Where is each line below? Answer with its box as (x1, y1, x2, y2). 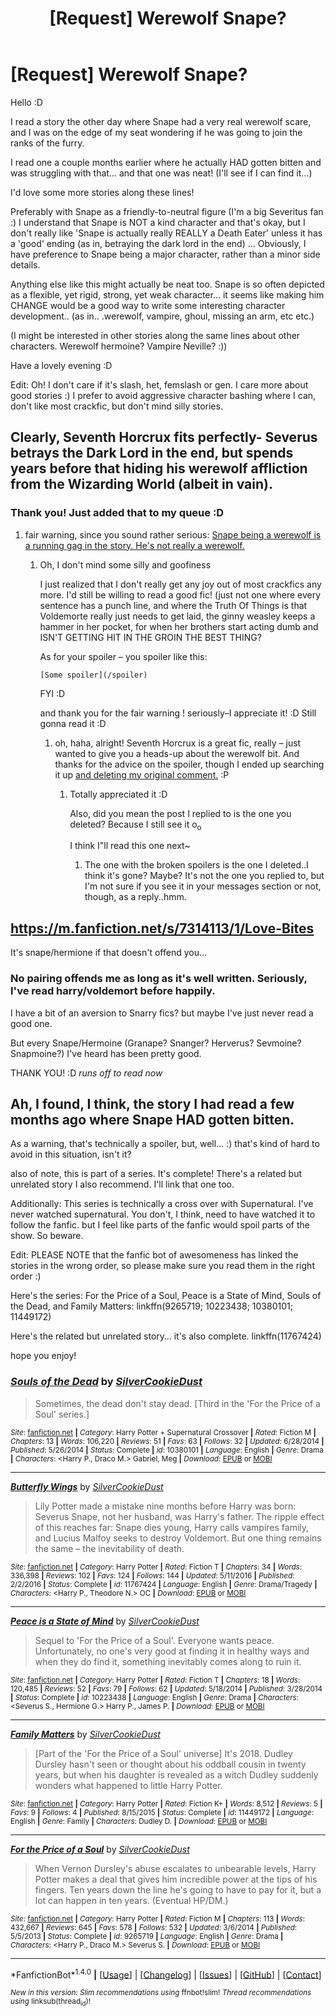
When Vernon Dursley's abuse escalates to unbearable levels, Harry (34, 1862, 317, 1874)
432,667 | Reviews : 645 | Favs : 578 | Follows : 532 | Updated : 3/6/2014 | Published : (10, 1922, 298, 1932)
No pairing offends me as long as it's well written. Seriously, (10, 972, 308, 986)
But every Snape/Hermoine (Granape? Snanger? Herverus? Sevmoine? (10, 1037, 302, 1049)
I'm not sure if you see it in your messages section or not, (84, 880, 322, 892)
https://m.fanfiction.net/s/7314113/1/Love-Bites (10, 920, 315, 937)
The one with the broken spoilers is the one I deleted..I (84, 859, 309, 871)
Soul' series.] (34, 1408, 90, 1420)
